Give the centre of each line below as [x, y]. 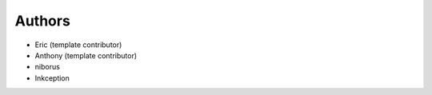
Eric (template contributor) [78, 45]
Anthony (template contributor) [86, 55]
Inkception [52, 78]
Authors [43, 21]
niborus [47, 67]
